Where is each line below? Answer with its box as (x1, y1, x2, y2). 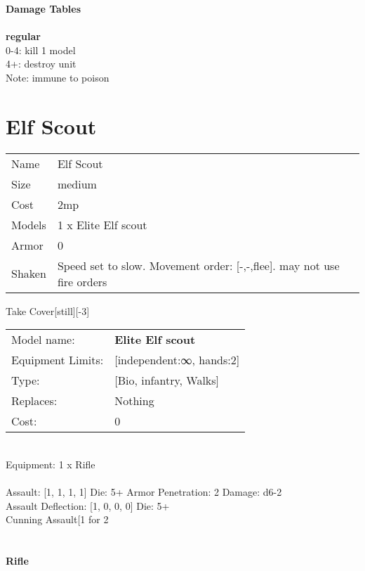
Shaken (11, 265, 46, 282)
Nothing (114, 392, 154, 409)
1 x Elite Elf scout (57, 216, 147, 233)
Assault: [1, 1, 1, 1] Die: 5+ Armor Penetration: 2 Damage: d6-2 (6, 485, 282, 499)
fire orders (57, 273, 107, 290)
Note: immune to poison (6, 70, 109, 84)
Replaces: (11, 392, 58, 409)
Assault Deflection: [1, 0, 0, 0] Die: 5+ (6, 498, 170, 513)
